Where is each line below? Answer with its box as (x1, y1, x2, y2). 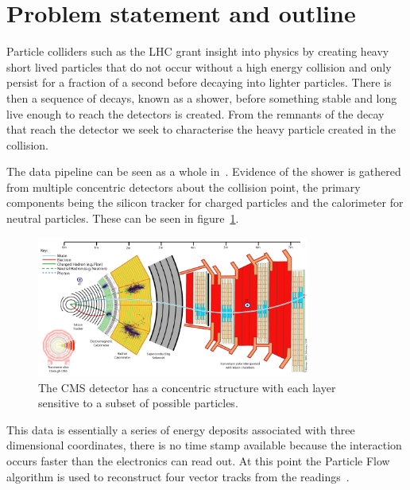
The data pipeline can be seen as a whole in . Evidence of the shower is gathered (6, 163, 401, 180)
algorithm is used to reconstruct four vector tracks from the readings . (6, 468, 350, 484)
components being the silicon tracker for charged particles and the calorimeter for (6, 194, 404, 211)
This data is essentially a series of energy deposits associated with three (6, 421, 355, 437)
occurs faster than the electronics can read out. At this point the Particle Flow (6, 453, 390, 469)
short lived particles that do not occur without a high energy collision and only (6, 58, 392, 75)
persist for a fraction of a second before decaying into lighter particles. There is (6, 74, 392, 91)
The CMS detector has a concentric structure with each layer (38, 379, 336, 395)
